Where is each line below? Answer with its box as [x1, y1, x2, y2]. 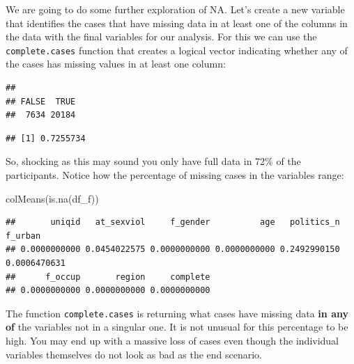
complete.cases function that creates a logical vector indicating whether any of [6, 42, 348, 57]
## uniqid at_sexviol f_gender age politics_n [6, 217, 340, 228]
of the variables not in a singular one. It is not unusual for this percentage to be [6, 319, 348, 334]
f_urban [6, 230, 41, 241]
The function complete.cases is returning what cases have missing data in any [6, 306, 348, 320]
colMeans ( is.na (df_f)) [6, 191, 99, 205]
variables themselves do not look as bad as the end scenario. [6, 347, 263, 361]
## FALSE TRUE [6, 96, 76, 106]
